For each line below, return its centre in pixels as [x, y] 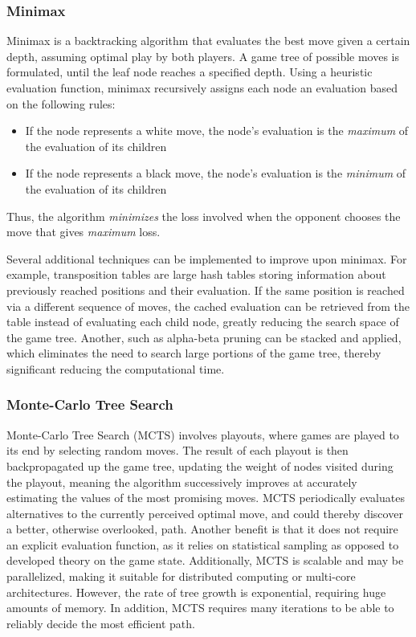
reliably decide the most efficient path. [101, 623]
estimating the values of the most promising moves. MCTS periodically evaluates [206, 498]
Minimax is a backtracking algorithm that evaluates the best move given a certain [208, 41]
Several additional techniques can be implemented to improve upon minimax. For [207, 258]
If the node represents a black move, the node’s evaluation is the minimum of [216, 173]
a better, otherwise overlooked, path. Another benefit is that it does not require [202, 529]
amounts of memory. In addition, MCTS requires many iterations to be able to [200, 608]
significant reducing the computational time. [116, 368]
